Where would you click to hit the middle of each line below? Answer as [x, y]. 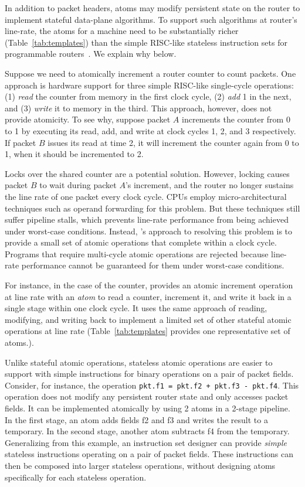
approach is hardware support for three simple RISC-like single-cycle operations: [149, 85]
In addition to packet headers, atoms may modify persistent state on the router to [152, 8]
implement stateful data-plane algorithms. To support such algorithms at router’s [151, 19]
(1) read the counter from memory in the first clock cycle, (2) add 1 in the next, [148, 96]
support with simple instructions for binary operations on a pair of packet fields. [149, 374]
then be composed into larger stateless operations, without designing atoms [140, 466]
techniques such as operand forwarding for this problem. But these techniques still [152, 208]
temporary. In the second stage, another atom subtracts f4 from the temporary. [147, 431]
